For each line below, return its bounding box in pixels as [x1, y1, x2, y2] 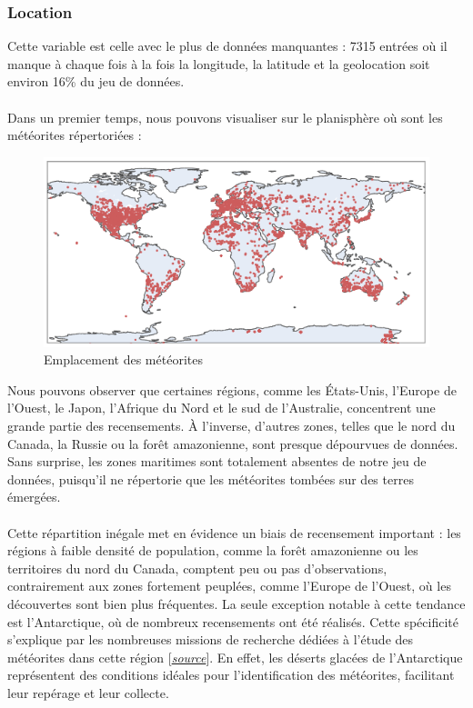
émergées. [7, 487, 61, 506]
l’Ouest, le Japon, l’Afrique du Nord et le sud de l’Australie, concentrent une [7, 398, 436, 417]
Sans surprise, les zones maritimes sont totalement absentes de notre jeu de [7, 452, 427, 471]
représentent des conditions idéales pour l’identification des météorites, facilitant [7, 665, 455, 684]
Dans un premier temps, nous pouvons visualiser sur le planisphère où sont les [7, 107, 443, 126]
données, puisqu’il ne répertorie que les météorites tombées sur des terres [7, 469, 414, 488]
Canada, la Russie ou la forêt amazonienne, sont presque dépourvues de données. [7, 434, 458, 453]
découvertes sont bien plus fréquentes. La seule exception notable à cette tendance [7, 594, 466, 613]
